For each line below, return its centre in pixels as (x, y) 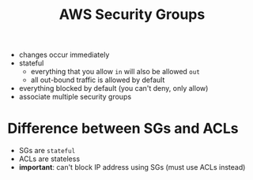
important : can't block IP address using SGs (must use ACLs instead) (132, 167)
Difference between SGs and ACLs (123, 129)
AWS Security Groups (132, 15)
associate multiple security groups (75, 97)
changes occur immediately (64, 55)
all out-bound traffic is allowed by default (98, 80)
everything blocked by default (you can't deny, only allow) (113, 88)
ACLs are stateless (49, 159)
